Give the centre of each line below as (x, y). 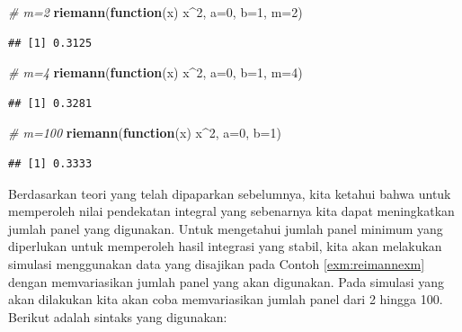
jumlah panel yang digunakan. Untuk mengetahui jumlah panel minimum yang (226, 228)
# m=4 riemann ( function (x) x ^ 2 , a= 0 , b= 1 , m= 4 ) (155, 72)
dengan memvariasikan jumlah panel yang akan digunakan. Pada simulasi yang (227, 281)
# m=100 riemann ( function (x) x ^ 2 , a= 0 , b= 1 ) (145, 133)
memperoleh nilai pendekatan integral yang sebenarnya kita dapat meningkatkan (231, 211)
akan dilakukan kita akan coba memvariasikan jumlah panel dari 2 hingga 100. (226, 299)
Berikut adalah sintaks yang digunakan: (118, 316)
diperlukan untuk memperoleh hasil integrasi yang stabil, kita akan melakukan (225, 246)
